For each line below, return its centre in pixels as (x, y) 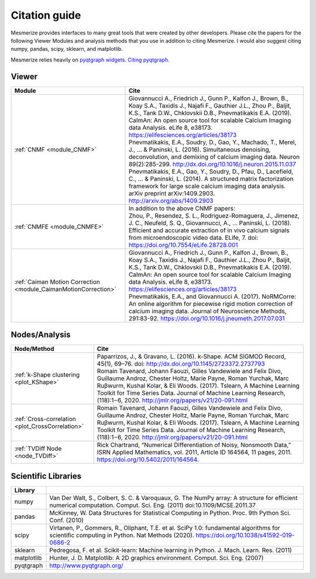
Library (25, 490)
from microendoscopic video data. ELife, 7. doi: (193, 237)
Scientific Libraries (46, 476)
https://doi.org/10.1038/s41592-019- (245, 535)
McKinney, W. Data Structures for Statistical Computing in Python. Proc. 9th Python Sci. (170, 513)
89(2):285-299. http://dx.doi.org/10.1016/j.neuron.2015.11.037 (212, 164)
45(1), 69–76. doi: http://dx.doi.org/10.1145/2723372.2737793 (181, 364)
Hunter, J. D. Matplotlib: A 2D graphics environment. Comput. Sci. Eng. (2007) (157, 557)
